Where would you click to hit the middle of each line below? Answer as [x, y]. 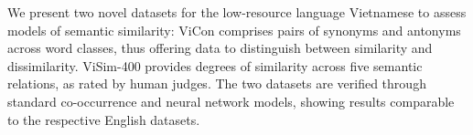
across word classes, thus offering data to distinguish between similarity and [220, 48]
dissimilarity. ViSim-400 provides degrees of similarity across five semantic [215, 65]
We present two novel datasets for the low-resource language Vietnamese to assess [237, 12]
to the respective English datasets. [104, 119]
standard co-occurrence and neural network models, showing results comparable [231, 101]
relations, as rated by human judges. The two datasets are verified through [217, 83]
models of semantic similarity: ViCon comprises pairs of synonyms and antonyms [234, 30]
